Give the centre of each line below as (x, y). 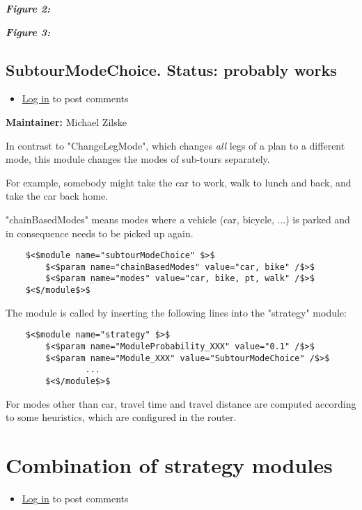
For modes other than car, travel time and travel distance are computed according (181, 403)
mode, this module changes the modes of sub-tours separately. (138, 159)
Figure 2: (28, 8)
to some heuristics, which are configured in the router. (121, 417)
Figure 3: (28, 32)
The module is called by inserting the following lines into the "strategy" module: (176, 312)
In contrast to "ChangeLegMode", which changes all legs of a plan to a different (175, 145)
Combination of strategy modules (169, 465)
